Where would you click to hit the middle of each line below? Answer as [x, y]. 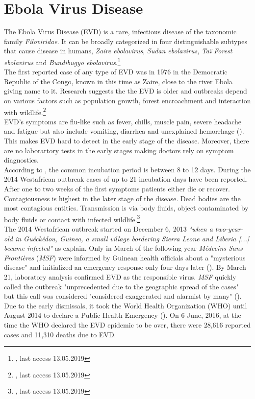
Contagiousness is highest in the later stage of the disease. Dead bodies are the [122, 198]
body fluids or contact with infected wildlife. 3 [72, 218]
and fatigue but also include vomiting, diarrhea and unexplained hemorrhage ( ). [124, 131]
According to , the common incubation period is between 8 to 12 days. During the [127, 169]
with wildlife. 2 [25, 111]
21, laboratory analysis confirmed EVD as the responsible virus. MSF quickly [120, 276]
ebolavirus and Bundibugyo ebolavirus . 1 [62, 61]
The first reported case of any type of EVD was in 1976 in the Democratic [116, 72]
